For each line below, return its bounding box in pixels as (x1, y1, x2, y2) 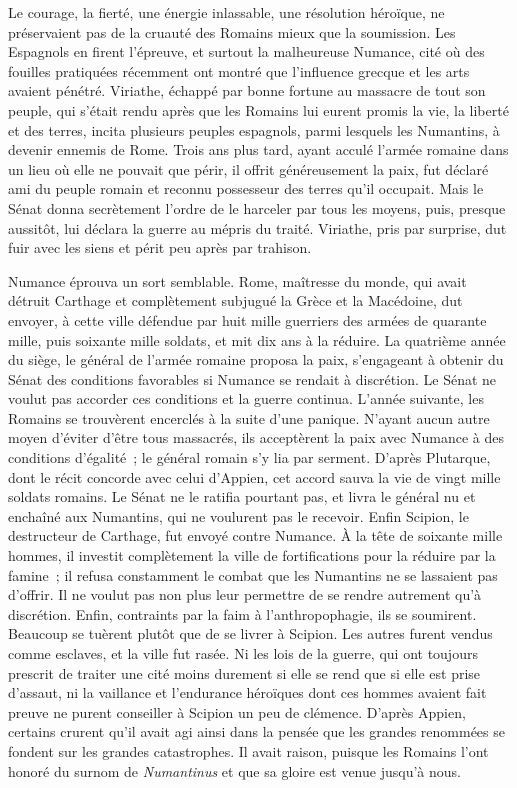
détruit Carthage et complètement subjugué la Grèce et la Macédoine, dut (8, 290, 463, 311)
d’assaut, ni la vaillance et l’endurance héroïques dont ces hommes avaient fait (8, 682, 487, 703)
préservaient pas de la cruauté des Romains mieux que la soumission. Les (8, 21, 456, 42)
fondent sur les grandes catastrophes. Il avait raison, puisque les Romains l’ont (8, 740, 489, 761)
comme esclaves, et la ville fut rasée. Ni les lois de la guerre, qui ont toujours (8, 643, 478, 663)
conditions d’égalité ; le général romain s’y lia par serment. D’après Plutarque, (8, 447, 491, 468)
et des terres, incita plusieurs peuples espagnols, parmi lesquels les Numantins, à (8, 119, 500, 140)
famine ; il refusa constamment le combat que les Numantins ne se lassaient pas (8, 564, 498, 585)
